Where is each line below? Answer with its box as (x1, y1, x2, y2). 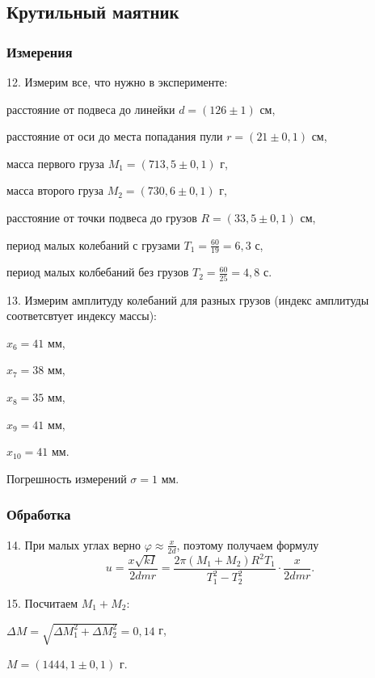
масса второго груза (6, 182, 104, 199)
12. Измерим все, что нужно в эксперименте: (6, 74, 228, 90)
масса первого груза (6, 154, 105, 171)
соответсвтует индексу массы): (6, 307, 158, 324)
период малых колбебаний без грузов (6, 263, 189, 280)
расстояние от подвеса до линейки (6, 100, 175, 117)
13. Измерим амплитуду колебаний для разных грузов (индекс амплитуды (6, 291, 369, 308)
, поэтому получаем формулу (176, 536, 319, 553)
